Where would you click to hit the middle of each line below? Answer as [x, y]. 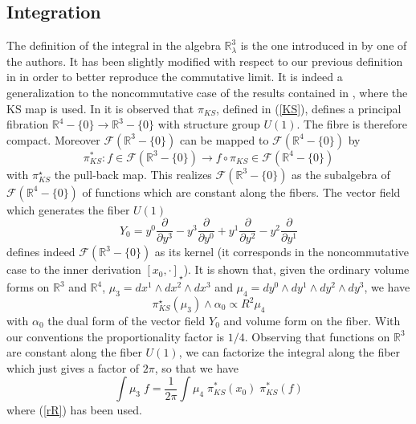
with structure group [209, 124]
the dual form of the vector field [126, 321]
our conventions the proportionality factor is [116, 336]
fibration [28, 124]
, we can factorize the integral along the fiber [290, 352]
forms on [28, 287]
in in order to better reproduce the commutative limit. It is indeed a [175, 77]
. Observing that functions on [317, 336]
